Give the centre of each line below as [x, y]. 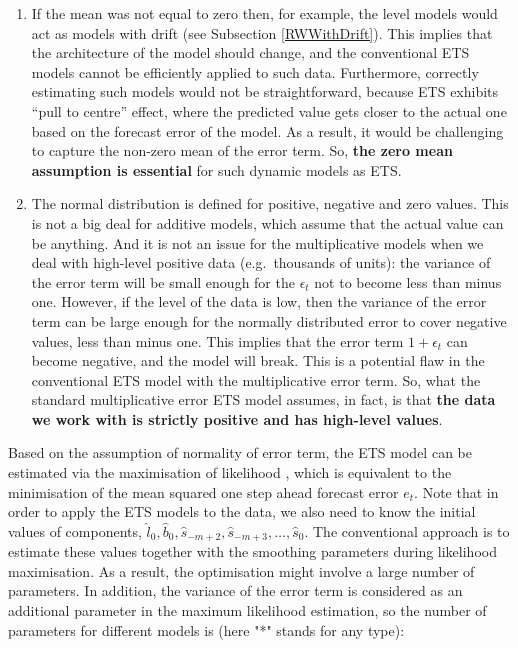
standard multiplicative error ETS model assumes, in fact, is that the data [263, 399]
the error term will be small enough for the [163, 281]
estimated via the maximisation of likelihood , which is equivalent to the [230, 472]
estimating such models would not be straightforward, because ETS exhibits [265, 91]
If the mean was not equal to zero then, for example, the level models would [264, 13]
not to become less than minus [408, 281]
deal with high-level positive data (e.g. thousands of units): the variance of [261, 262]
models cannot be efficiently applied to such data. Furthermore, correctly [255, 71]
